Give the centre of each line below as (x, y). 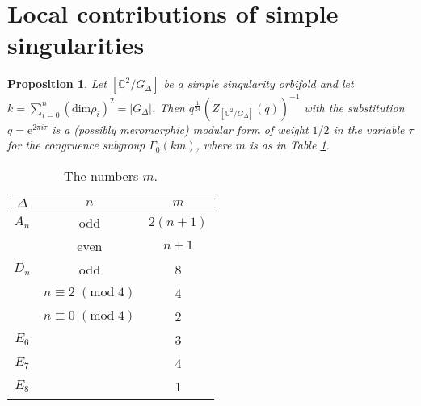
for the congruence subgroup (76, 145)
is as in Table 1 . (289, 145)
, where (214, 145)
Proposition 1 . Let (57, 84)
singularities (76, 45)
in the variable (369, 129)
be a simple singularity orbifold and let (259, 84)
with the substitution (354, 107)
